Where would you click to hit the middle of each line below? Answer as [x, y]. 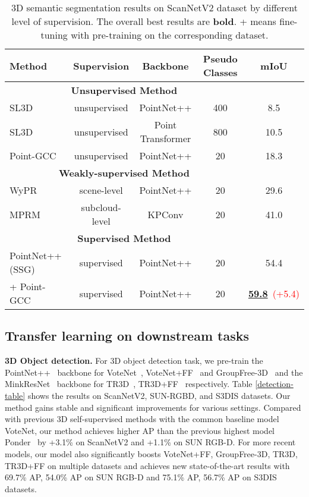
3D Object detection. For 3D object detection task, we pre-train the [134, 361]
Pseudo [220, 59]
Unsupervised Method [124, 90]
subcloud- [101, 207]
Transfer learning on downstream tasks [127, 336]
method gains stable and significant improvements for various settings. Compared [153, 407]
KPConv [165, 214]
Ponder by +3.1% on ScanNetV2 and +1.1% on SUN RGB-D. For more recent [150, 442]
